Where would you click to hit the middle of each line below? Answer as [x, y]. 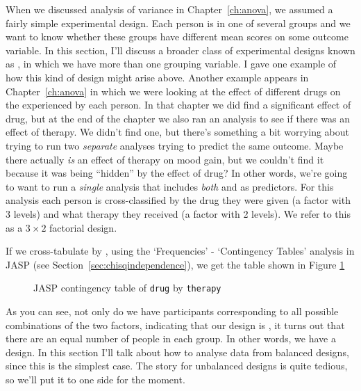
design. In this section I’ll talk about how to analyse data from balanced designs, [177, 352]
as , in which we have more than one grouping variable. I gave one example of [171, 64]
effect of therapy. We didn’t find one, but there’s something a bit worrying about [178, 132]
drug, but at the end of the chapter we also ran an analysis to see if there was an [178, 118]
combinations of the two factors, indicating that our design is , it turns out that [175, 325]
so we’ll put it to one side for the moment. [95, 379]
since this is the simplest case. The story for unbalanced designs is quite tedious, [177, 366]
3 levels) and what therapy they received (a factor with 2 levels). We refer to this [178, 213]
